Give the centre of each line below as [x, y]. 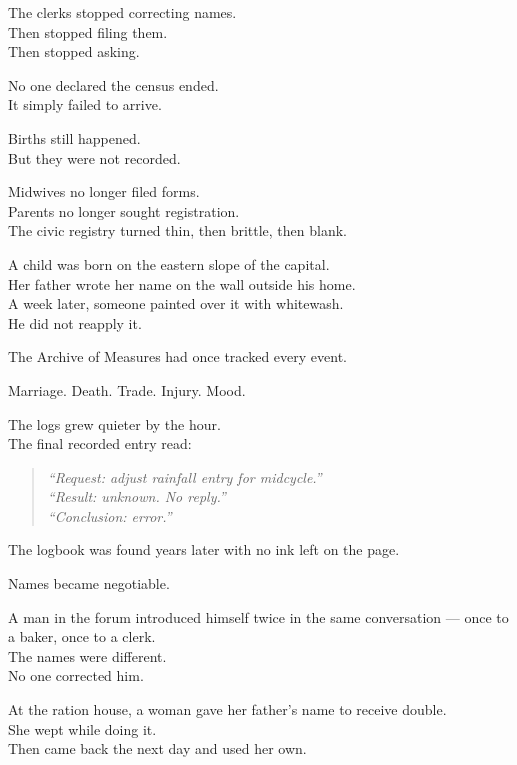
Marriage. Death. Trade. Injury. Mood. [127, 389]
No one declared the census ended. [113, 84]
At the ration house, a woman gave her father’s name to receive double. [227, 709]
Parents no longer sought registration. [124, 210]
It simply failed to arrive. [85, 104]
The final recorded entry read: [100, 443]
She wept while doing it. [82, 728]
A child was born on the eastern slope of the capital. [169, 263]
